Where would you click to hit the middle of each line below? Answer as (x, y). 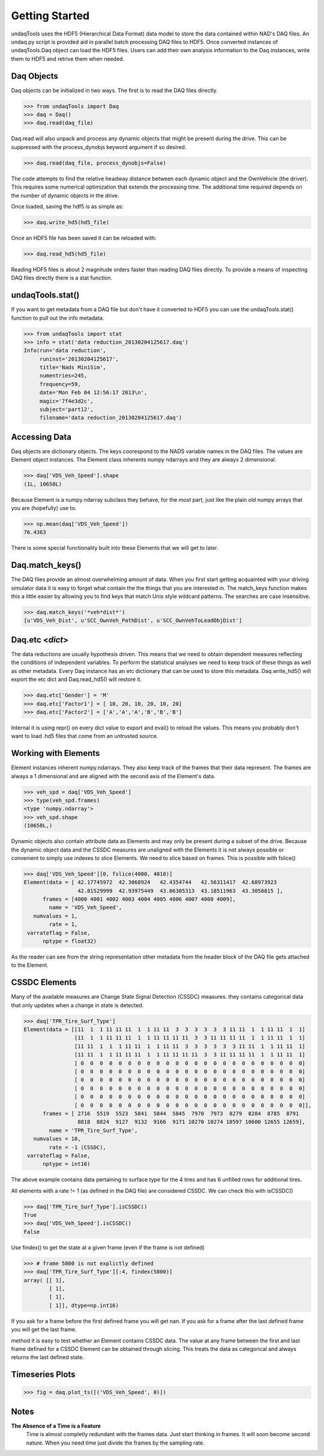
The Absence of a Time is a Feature (56, 1426)
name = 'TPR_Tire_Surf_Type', (93, 1130)
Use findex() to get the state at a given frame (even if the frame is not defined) (108, 1247)
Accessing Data (41, 437)
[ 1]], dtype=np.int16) (84, 1305)
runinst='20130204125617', (79, 359)
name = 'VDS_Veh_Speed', (85, 908)
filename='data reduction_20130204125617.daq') (111, 418)
